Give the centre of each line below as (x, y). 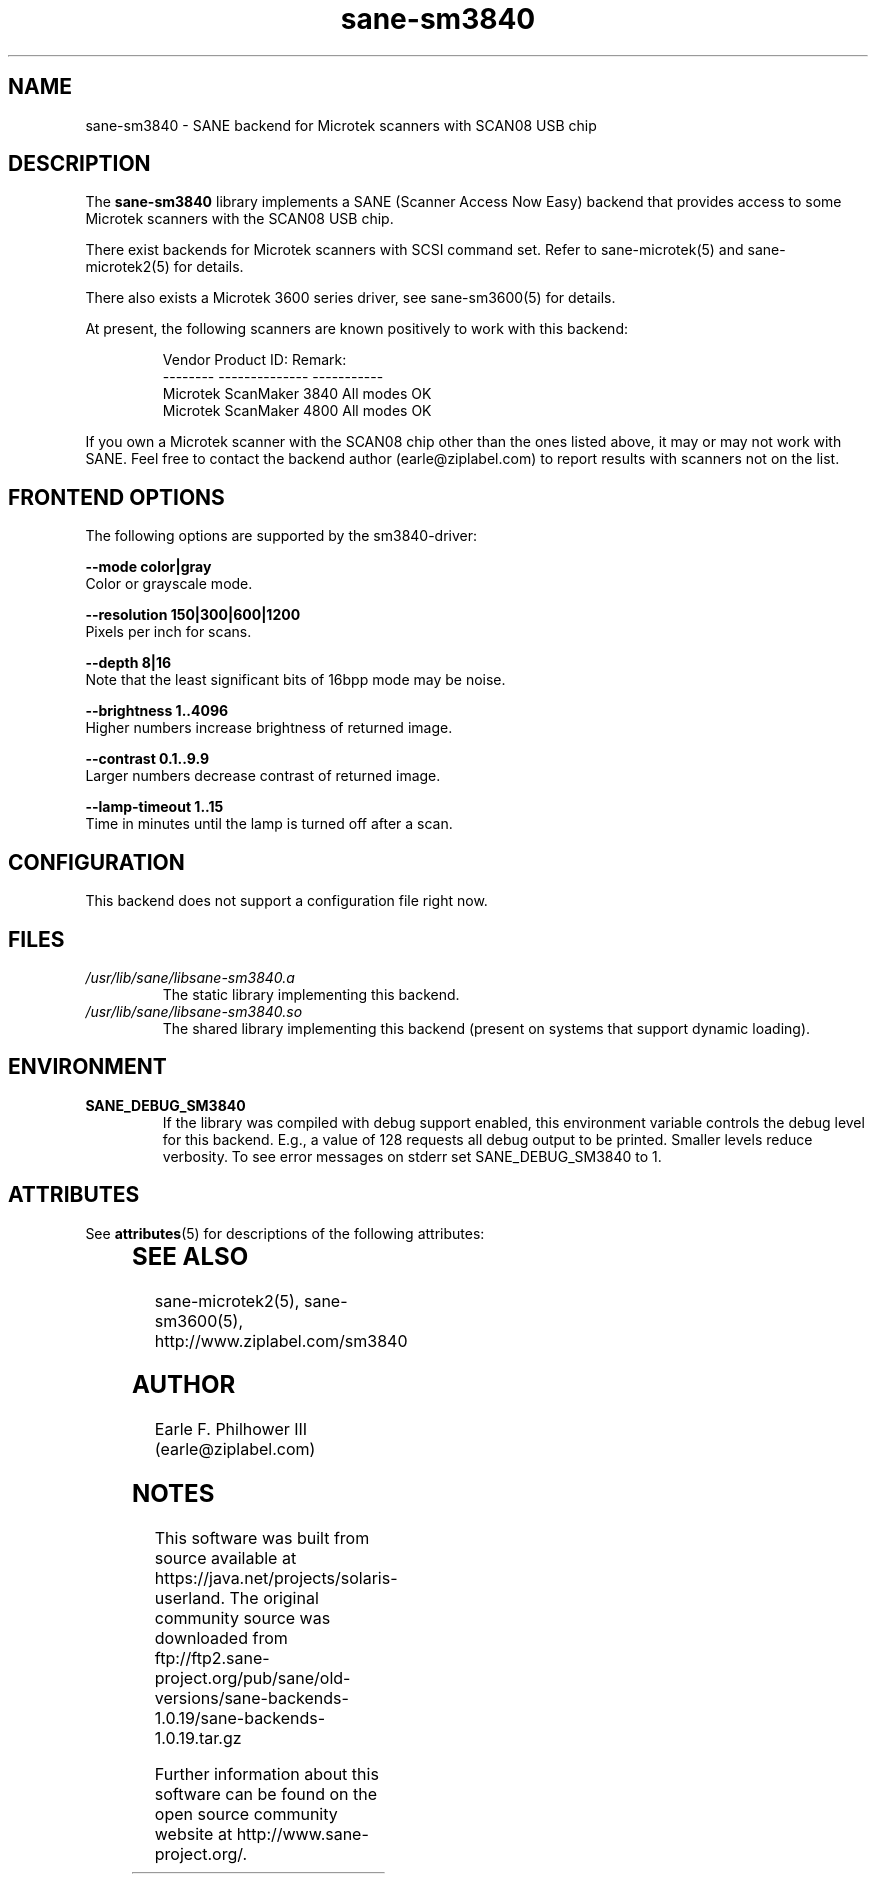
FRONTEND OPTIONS (116, 497)
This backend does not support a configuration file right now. (286, 901)
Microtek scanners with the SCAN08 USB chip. (239, 219)
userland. (190, 1598)
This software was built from (262, 1538)
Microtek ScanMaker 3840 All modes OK (297, 394)
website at (193, 1834)
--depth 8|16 (128, 663)
